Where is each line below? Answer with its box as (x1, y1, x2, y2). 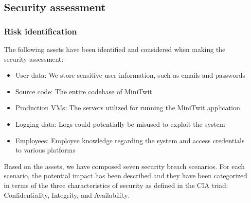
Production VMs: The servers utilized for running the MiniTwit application (15, 102, 240, 113)
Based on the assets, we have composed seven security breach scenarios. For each (4, 161, 245, 171)
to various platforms (15, 145, 75, 155)
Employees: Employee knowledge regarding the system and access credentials (15, 135, 245, 145)
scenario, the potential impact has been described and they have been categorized (4, 170, 248, 181)
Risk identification (4, 25, 77, 37)
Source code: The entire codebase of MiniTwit (15, 86, 152, 96)
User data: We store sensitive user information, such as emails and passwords (15, 70, 246, 80)
